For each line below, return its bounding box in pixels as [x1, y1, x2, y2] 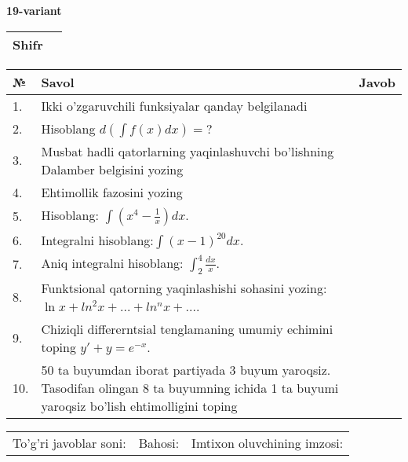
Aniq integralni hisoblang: [41, 253, 184, 272]
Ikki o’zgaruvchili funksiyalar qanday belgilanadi [41, 96, 308, 115]
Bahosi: [138, 433, 180, 452]
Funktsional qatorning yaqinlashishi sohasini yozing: [41, 278, 327, 297]
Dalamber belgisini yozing [41, 159, 184, 178]
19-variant [6, 2, 62, 18]
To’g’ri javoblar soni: [13, 433, 126, 452]
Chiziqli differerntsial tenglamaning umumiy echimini [41, 319, 333, 338]
